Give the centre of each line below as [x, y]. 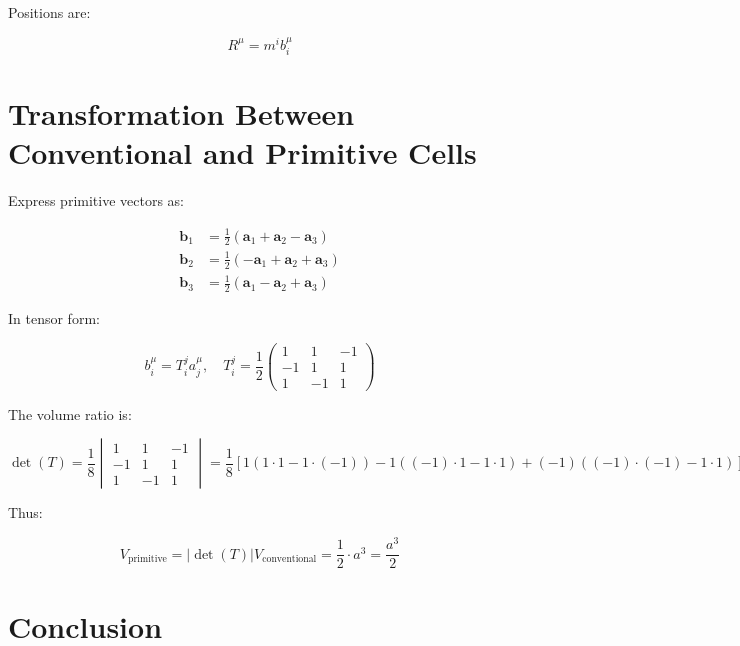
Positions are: [49, 12]
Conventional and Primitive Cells [242, 152]
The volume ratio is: [70, 413]
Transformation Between [181, 113]
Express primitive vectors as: [96, 200]
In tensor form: [54, 318]
